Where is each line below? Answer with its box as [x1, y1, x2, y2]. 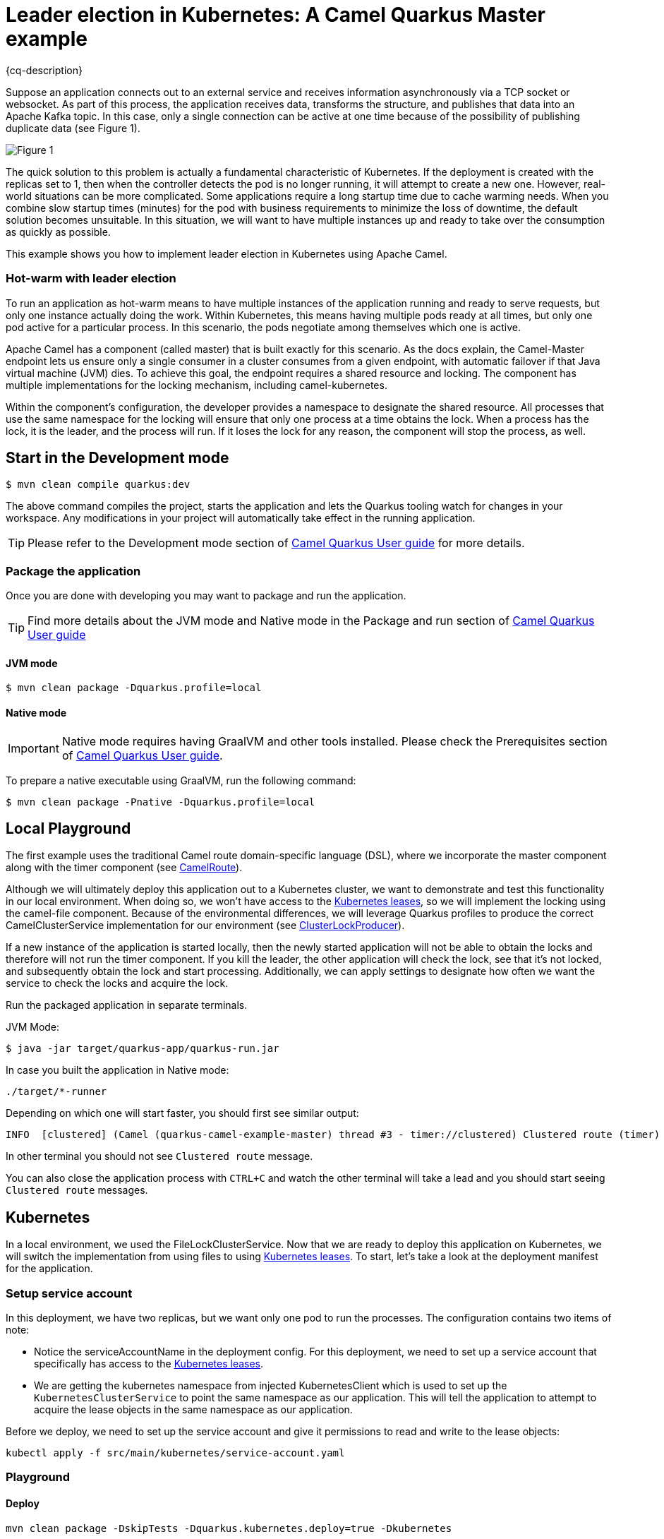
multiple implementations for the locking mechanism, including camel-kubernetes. [6, 378, 387, 391]
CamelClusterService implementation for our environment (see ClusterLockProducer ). [6, 919, 405, 932]
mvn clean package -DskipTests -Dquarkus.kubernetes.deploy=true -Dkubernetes [6, 1522, 452, 1534]
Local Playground [6, 819, 131, 837]
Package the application [6, 563, 141, 578]
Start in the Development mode [6, 448, 229, 467]
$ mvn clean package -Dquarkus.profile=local [6, 682, 262, 694]
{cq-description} [6, 64, 83, 76]
